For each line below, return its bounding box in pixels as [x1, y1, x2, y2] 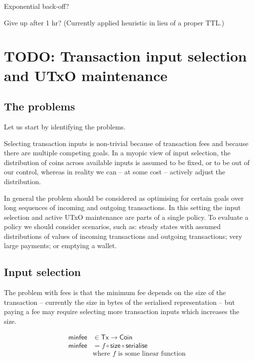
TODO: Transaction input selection [4, 46, 247, 66]
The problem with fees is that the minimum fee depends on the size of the [4, 287, 226, 297]
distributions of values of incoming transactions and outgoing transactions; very [4, 231, 242, 241]
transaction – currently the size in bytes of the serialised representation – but [4, 297, 235, 307]
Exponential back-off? [4, 1, 69, 11]
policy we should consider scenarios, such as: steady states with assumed [4, 221, 221, 232]
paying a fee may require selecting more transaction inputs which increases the [4, 306, 239, 317]
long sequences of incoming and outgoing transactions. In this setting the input [4, 202, 241, 212]
